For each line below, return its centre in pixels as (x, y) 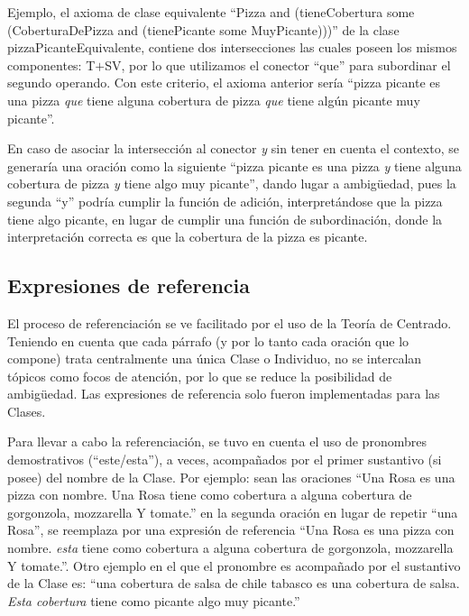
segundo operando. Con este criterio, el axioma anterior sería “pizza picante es (224, 83)
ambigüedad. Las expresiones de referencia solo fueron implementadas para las (224, 394)
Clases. (27, 411)
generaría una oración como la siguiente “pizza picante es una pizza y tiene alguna (234, 165)
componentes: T (51, 64)
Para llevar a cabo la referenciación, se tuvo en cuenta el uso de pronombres (217, 441)
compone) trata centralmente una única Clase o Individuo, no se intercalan (215, 359)
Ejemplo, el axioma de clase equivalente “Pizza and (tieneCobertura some (211, 12)
